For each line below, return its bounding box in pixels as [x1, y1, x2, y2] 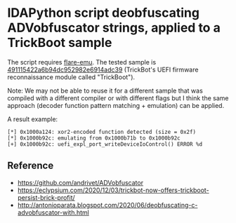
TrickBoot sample [7, 35, 112, 50]
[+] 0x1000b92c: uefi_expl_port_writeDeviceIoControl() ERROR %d [7, 140, 202, 148]
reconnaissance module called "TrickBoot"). [7, 72, 136, 81]
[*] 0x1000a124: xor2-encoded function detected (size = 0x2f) [7, 128, 197, 135]
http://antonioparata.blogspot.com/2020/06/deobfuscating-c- [17, 201, 198, 209]
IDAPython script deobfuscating [7, 5, 200, 21]
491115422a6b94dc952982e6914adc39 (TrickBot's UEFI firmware [7, 65, 199, 74]
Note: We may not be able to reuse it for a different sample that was [7, 86, 204, 95]
